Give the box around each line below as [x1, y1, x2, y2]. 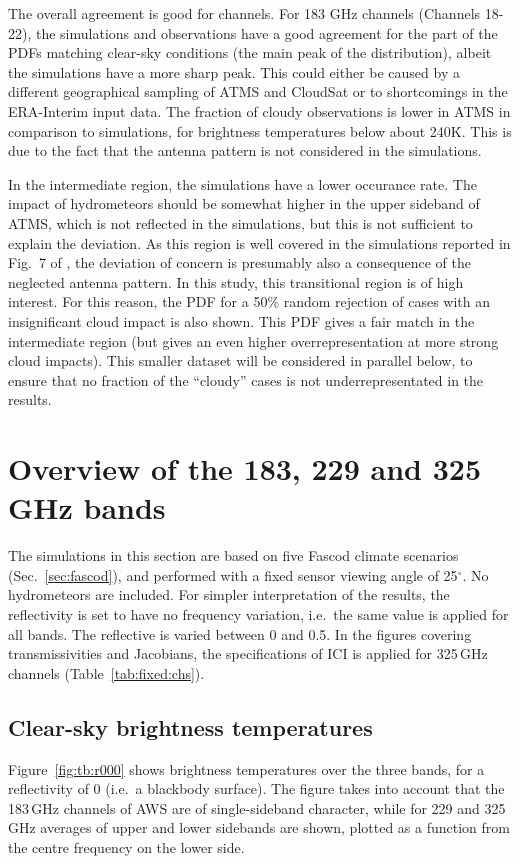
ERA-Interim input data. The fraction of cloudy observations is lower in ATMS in [8, 100, 511, 121]
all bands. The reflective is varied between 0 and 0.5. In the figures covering [8, 623, 472, 644]
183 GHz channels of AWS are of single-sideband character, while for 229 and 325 [8, 797, 506, 818]
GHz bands [8, 487, 166, 528]
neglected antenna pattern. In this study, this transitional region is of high [8, 271, 464, 292]
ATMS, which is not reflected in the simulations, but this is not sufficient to [8, 212, 473, 233]
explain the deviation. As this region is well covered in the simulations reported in [8, 232, 511, 253]
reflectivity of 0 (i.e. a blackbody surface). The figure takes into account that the [8, 778, 505, 799]
